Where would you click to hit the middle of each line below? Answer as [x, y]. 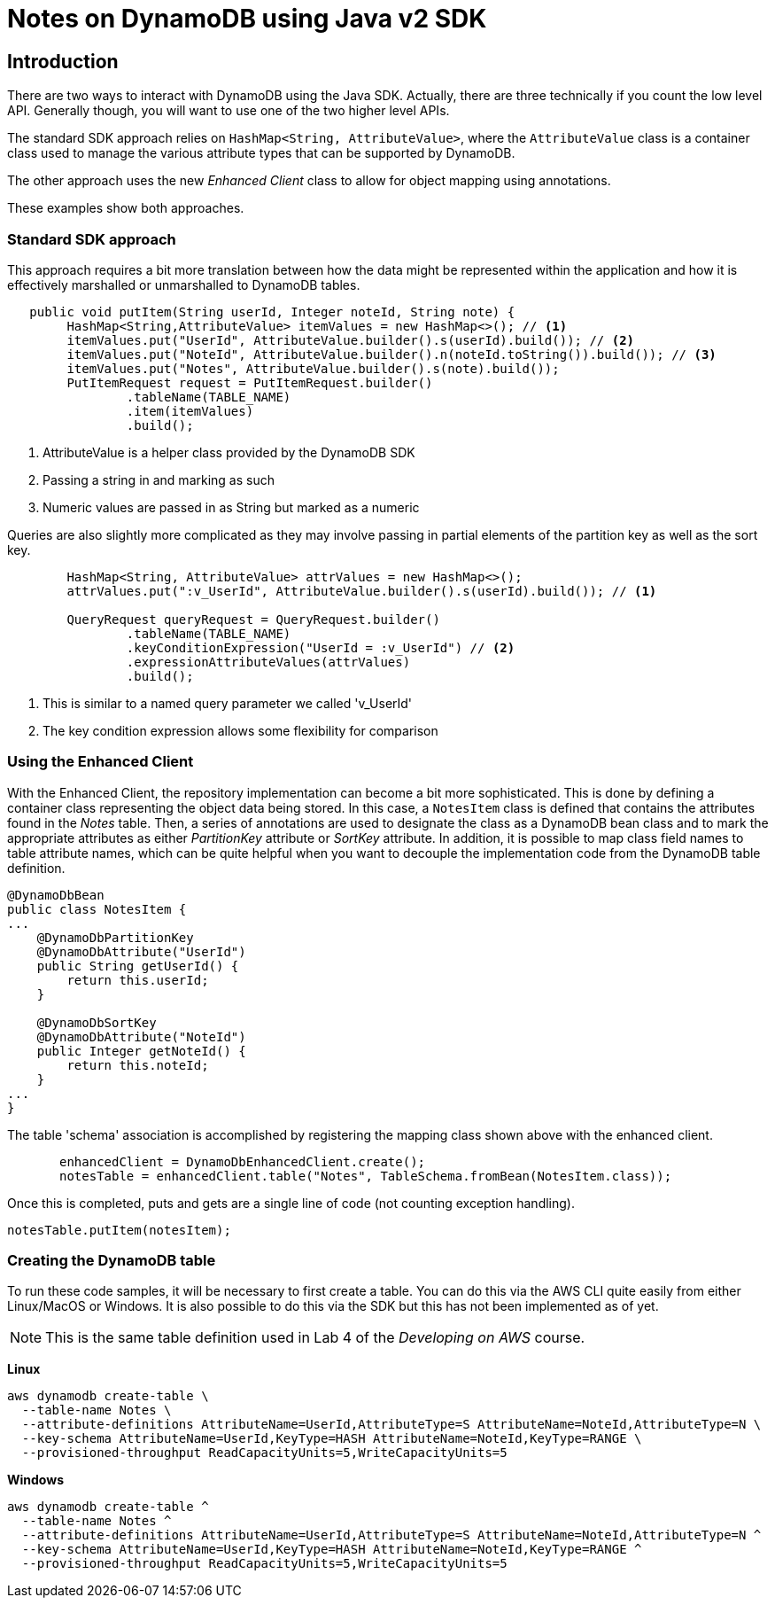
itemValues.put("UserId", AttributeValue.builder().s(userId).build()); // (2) [351, 340]
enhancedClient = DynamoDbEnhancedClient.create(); [243, 1161]
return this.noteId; [138, 1065]
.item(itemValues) [190, 411]
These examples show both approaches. [126, 208]
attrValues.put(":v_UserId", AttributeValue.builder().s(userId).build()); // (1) [362, 591]
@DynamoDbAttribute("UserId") [141, 951]
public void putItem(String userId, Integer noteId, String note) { [272, 312]
